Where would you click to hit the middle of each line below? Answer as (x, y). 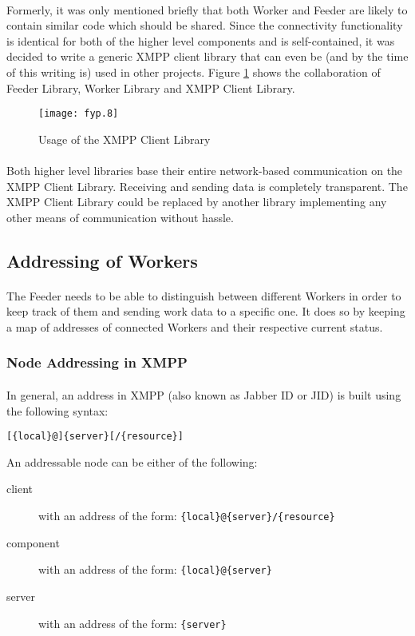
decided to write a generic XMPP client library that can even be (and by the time (207, 56)
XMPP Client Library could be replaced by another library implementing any (197, 202)
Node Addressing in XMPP (97, 362)
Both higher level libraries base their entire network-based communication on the (205, 170)
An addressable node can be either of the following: (132, 461)
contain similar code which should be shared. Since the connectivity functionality (205, 25)
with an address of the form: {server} (132, 623)
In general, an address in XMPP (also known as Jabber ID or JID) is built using (204, 394)
